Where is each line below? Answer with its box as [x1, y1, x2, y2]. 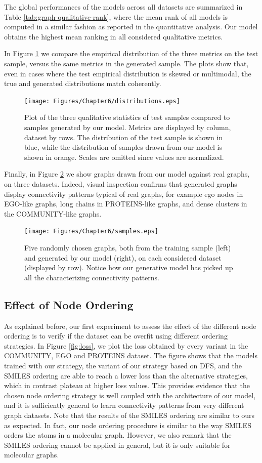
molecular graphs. [4, 449, 59, 460]
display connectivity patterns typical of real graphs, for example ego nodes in [4, 188, 243, 199]
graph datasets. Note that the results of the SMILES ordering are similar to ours [4, 409, 255, 420]
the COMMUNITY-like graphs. [4, 208, 102, 219]
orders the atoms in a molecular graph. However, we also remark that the [4, 430, 232, 440]
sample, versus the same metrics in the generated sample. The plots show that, [4, 58, 249, 68]
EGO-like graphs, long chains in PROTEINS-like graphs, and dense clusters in [4, 198, 247, 209]
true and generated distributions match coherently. [4, 78, 161, 89]
